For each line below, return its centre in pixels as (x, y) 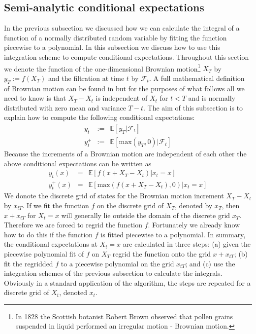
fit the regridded (29, 263)
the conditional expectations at (51, 244)
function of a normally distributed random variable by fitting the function (115, 37)
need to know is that (35, 98)
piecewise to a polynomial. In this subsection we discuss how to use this (112, 47)
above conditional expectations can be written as (78, 163)
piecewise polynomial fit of (44, 253)
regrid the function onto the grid (161, 253)
